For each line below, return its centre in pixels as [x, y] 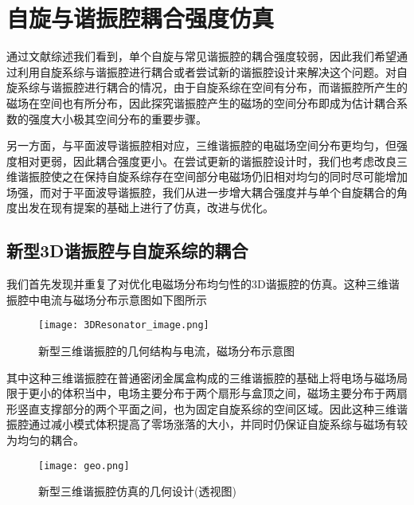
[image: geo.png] [84, 466]
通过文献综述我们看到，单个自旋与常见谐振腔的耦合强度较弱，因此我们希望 [201, 56]
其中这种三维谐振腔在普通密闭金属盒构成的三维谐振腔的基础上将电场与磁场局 [207, 377]
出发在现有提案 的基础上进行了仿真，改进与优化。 [145, 207]
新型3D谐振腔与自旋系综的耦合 [127, 251]
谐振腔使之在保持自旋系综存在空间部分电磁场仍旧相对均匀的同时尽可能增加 [212, 176]
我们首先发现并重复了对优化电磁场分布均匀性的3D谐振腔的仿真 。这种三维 [197, 284]
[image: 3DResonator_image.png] [124, 325]
